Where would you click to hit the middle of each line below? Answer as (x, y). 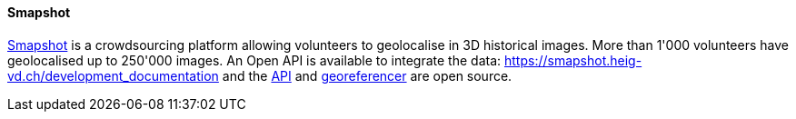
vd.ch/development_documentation (113, 75)
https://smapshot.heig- (573, 60)
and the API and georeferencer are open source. (367, 75)
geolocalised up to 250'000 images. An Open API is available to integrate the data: (254, 60)
